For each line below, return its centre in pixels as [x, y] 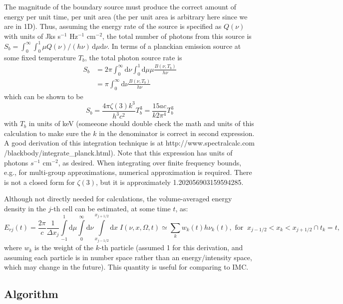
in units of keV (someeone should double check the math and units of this [141, 123]
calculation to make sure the [47, 133]
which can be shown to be [44, 96]
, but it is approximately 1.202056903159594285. [170, 182]
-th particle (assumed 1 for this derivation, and [171, 247]
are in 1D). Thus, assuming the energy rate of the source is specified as [113, 26]
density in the [25, 208]
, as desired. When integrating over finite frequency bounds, [150, 162]
